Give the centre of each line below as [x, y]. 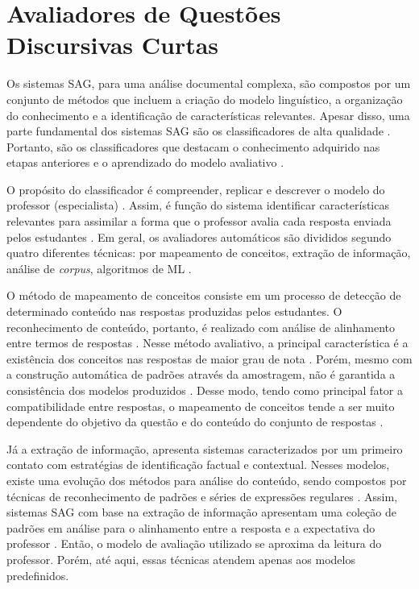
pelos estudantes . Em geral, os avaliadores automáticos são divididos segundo [199, 236]
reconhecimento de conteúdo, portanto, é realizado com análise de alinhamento [201, 327]
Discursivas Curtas [113, 45]
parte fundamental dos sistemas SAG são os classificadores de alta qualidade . [199, 131]
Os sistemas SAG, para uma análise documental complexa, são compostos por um [209, 83]
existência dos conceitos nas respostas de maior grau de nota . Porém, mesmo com [209, 358]
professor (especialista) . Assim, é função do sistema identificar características [198, 205]
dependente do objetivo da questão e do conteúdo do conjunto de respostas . [195, 422]
